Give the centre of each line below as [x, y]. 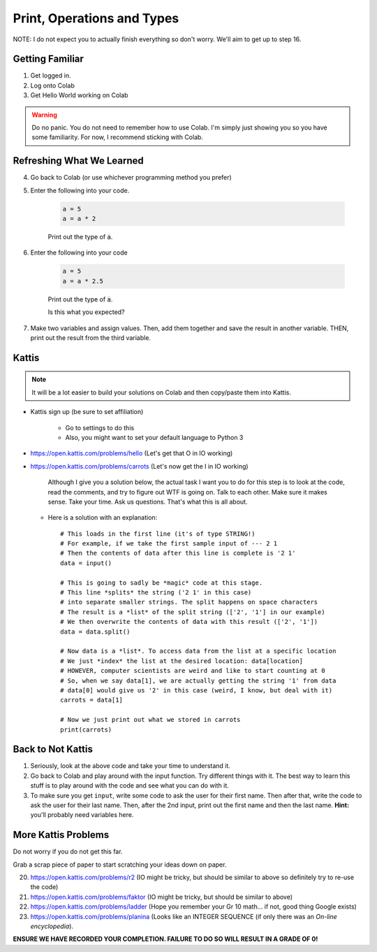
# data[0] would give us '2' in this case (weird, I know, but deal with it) [197, 690]
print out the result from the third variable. [91, 338]
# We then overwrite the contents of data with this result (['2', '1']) [189, 622]
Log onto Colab [52, 85]
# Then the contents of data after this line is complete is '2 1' [178, 553]
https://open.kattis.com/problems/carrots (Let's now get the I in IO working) [139, 466]
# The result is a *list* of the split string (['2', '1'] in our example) [193, 612]
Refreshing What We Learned [79, 161]
